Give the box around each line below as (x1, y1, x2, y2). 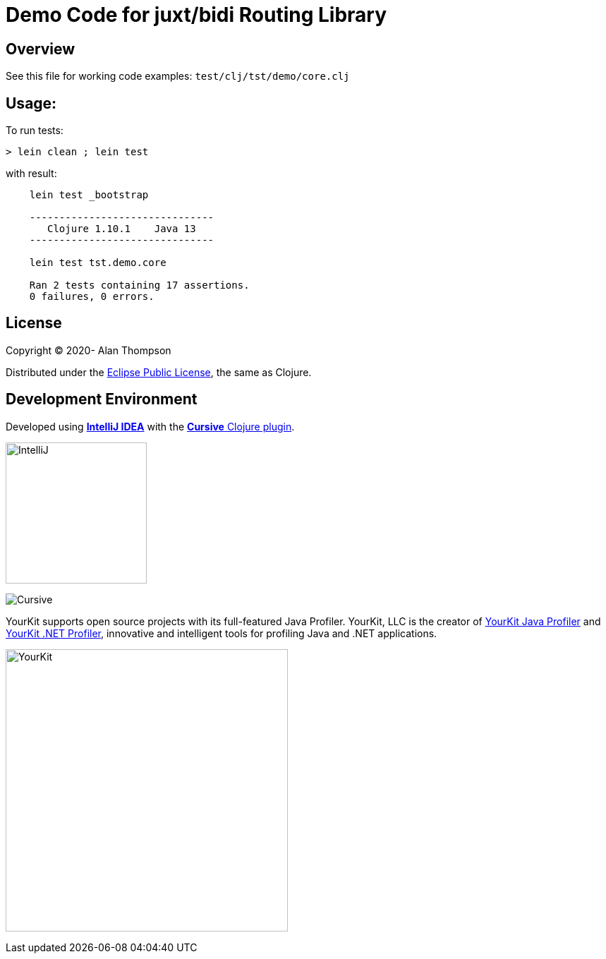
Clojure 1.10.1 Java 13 (47, 223, 196, 235)
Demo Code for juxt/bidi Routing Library (6, 3, 387, 27)
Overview (6, 40, 75, 58)
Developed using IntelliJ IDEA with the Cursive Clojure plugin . (6, 420, 295, 433)
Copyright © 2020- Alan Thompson (6, 344, 171, 356)
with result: (6, 167, 57, 180)
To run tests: (6, 124, 63, 137)
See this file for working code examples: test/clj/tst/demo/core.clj (6, 70, 350, 83)
